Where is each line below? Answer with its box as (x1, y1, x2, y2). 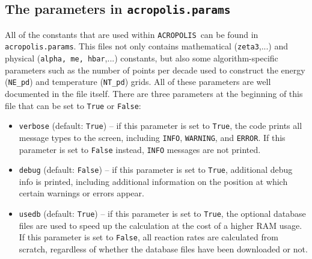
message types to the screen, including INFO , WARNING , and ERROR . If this (19, 131, 286, 143)
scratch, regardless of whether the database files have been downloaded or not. (19, 242, 308, 255)
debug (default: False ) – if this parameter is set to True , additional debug (19, 163, 293, 176)
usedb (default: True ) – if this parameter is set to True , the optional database (19, 207, 306, 220)
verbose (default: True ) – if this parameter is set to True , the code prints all (19, 119, 302, 132)
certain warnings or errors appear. (19, 187, 144, 199)
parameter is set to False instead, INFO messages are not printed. (19, 143, 261, 155)
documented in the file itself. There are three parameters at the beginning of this (5, 87, 303, 99)
